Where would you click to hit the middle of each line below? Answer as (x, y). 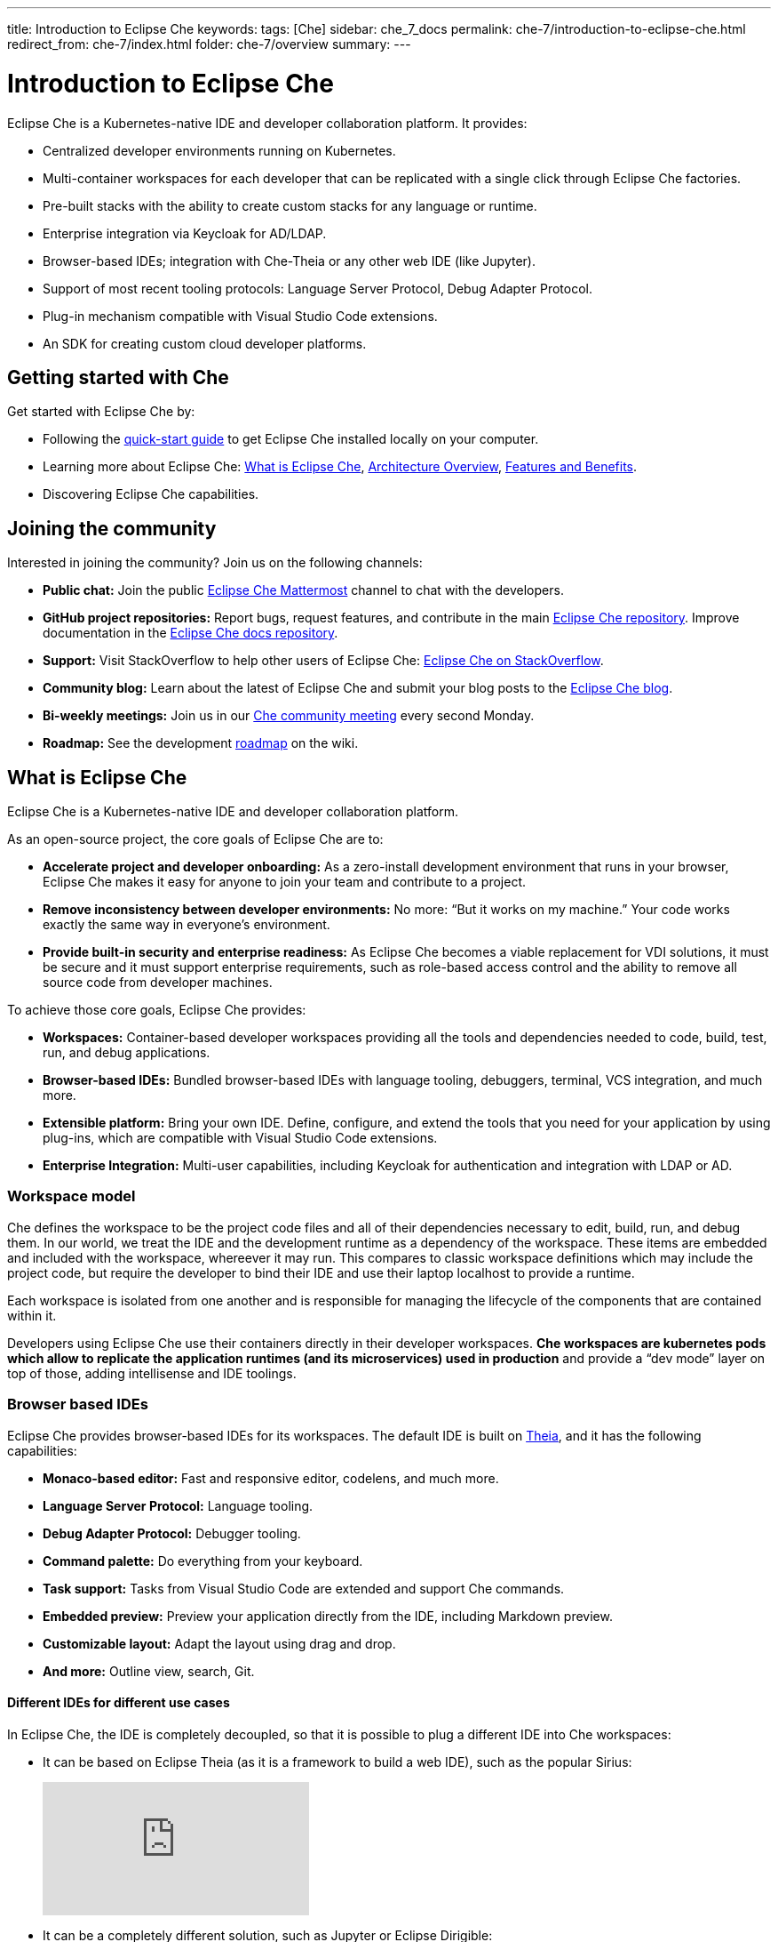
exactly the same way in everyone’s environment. (187, 925)
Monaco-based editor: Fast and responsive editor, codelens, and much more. (271, 1478)
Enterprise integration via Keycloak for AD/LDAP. (185, 233)
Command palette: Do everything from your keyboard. (203, 1561)
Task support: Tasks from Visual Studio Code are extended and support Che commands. (304, 1588)
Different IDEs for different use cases (119, 1703)
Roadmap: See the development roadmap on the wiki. (201, 743)
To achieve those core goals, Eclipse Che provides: (157, 1010)
